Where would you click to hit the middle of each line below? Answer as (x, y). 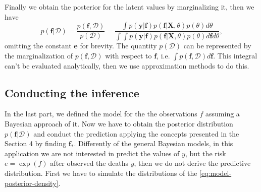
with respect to (128, 55)
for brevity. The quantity (118, 46)
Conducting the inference (72, 92)
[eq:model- (216, 173)
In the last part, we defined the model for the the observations (101, 114)
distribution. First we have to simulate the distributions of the (101, 173)
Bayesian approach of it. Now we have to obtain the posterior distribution (119, 124)
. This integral (235, 55)
